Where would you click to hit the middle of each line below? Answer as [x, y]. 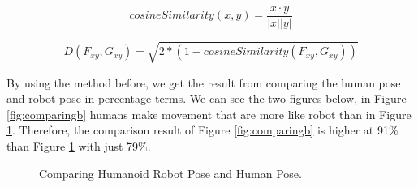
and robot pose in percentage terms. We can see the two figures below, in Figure [207, 98]
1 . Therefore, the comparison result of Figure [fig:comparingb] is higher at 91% [203, 130]
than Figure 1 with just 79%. [79, 145]
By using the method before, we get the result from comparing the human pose [204, 82]
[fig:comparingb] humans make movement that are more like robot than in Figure [209, 114]
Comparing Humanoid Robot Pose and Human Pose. [170, 173]
